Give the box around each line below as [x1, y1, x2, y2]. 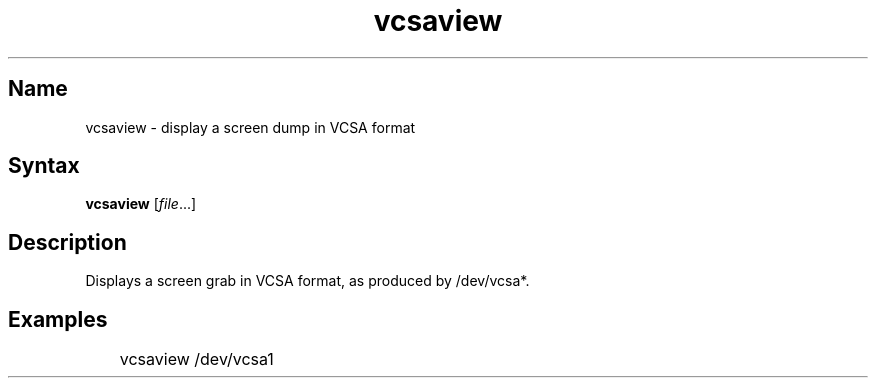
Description [8, 229, 127, 255]
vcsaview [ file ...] [85, 195, 197, 213]
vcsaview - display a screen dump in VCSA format [85, 118, 416, 136]
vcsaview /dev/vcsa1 [119, 349, 274, 370]
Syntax [8, 153, 80, 179]
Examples [8, 306, 108, 332]
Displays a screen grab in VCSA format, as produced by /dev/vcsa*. [85, 272, 530, 290]
